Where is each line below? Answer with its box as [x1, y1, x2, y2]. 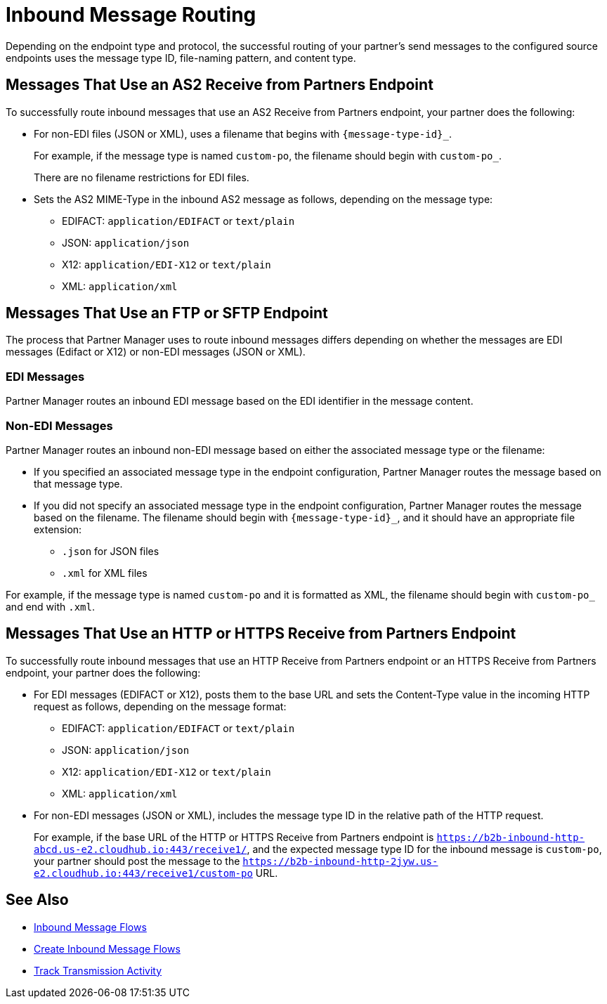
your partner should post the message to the [34, 854, 240, 867]
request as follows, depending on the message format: [34, 700, 287, 712]
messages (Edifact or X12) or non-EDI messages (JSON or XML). [6, 346, 306, 358]
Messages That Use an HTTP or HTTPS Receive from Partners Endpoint [6, 625, 516, 643]
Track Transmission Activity [34, 964, 162, 977]
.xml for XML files [62, 566, 148, 579]
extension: [34, 523, 82, 535]
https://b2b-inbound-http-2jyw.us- [242, 855, 438, 867]
